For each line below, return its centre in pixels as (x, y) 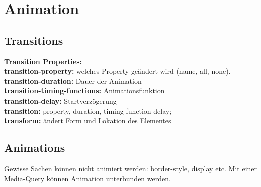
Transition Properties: (43, 61)
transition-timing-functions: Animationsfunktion (84, 91)
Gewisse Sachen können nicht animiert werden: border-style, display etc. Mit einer (131, 168)
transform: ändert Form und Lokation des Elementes (88, 120)
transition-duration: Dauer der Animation (73, 81)
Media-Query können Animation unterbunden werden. (88, 178)
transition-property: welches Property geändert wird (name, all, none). (117, 71)
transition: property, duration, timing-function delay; (88, 110)
